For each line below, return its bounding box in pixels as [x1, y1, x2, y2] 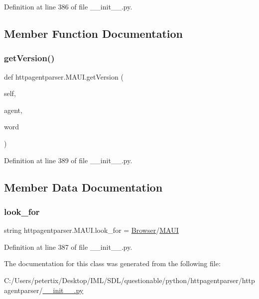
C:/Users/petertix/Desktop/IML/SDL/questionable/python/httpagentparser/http [4, 275, 255, 285]
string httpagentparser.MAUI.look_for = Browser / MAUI [4, 225, 179, 235]
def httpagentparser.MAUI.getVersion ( [4, 71, 124, 82]
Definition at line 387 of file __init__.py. [4, 241, 132, 252]
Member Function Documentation [4, 25, 183, 41]
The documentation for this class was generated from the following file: [4, 258, 221, 269]
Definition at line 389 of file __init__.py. [4, 155, 132, 165]
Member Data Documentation [4, 179, 163, 195]
